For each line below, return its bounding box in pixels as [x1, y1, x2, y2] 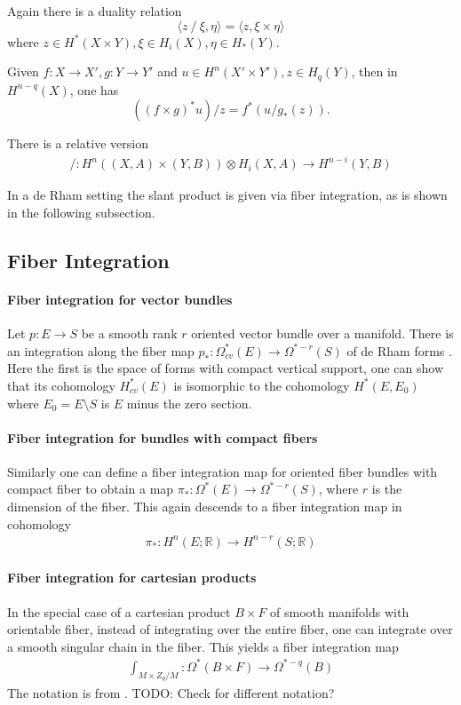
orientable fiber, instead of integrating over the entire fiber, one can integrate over [7, 620, 453, 638]
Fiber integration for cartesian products [7, 568, 257, 587]
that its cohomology [7, 376, 115, 394]
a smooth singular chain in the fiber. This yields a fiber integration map [7, 637, 399, 655]
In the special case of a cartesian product [7, 602, 231, 621]
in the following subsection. [7, 202, 155, 221]
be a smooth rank [81, 324, 178, 343]
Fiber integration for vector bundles [7, 289, 233, 308]
